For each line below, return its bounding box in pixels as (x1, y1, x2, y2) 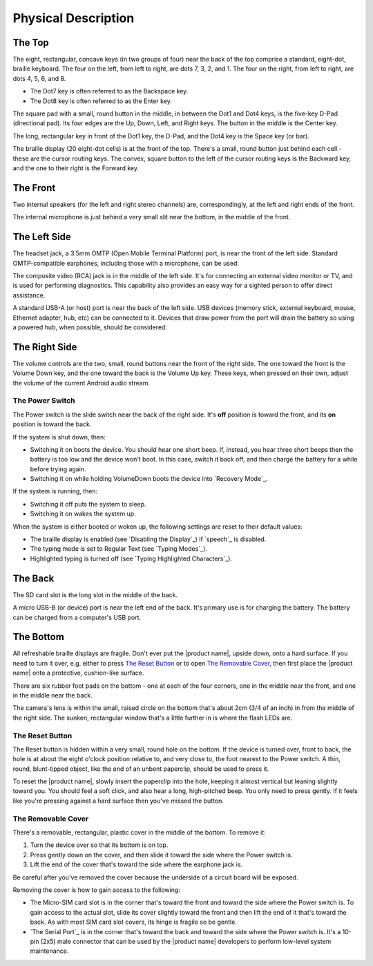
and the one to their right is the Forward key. (12, 163, 140, 172)
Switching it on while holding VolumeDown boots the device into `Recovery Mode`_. (30, 475, 268, 483)
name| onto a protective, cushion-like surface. (12, 668, 144, 677)
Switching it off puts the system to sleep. (30, 500, 146, 508)
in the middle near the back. (12, 691, 93, 699)
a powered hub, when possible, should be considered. (12, 322, 167, 331)
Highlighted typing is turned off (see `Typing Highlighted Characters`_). (30, 554, 233, 563)
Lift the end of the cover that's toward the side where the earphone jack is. (30, 860, 243, 868)
